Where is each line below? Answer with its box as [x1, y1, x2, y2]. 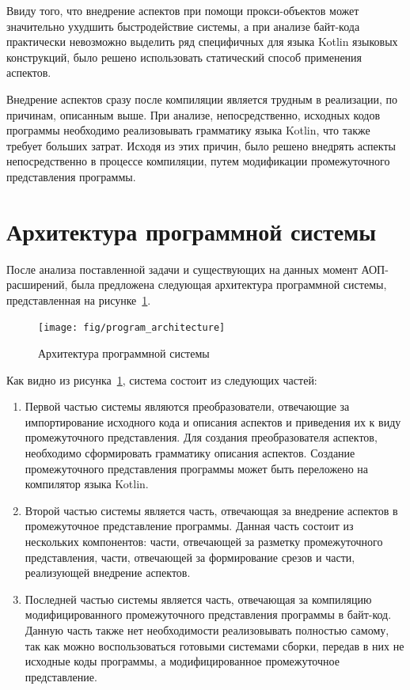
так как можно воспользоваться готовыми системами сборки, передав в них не [25, 637, 404, 654]
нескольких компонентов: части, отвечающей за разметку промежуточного [25, 533, 383, 550]
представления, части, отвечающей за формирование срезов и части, [25, 548, 355, 565]
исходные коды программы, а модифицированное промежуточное [25, 653, 340, 669]
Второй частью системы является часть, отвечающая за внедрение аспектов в [25, 502, 398, 518]
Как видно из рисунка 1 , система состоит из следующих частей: [6, 371, 317, 388]
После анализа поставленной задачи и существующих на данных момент [6, 260, 358, 277]
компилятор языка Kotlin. [25, 476, 149, 492]
